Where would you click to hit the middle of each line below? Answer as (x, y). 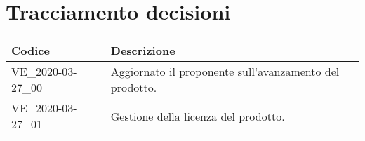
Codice (31, 51)
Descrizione (143, 51)
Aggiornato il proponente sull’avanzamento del (225, 72)
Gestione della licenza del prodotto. (198, 116)
